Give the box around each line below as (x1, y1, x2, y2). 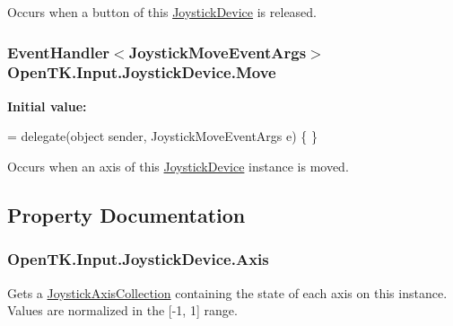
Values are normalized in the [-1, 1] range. (7, 301, 238, 320)
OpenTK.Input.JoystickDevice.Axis (7, 248, 269, 270)
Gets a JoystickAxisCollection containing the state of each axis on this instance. (7, 283, 448, 302)
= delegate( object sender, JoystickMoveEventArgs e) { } (7, 127, 318, 145)
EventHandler (7, 40, 110, 63)
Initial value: (7, 96, 87, 115)
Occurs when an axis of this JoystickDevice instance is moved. (7, 156, 349, 175)
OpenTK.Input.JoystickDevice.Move (7, 61, 276, 84)
